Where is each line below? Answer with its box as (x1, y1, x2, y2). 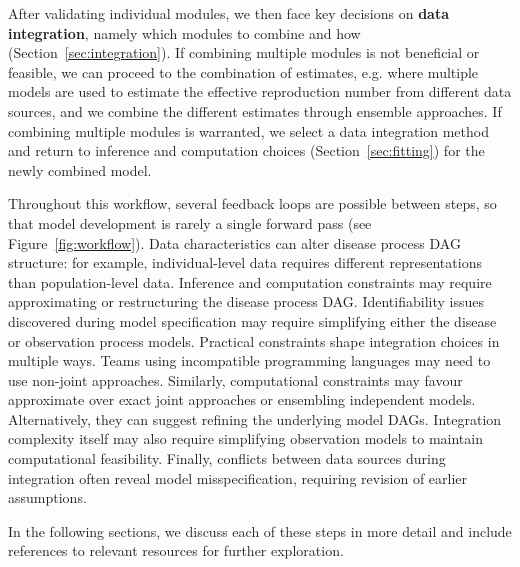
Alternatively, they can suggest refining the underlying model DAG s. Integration (8, 408, 502, 429)
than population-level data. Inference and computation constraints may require (8, 271, 492, 292)
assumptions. (8, 487, 87, 508)
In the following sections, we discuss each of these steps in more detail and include (8, 520, 512, 541)
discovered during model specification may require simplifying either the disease (8, 310, 497, 331)
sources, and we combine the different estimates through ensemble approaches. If (8, 100, 502, 121)
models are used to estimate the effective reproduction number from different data (8, 81, 512, 102)
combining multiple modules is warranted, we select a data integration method (8, 120, 489, 141)
